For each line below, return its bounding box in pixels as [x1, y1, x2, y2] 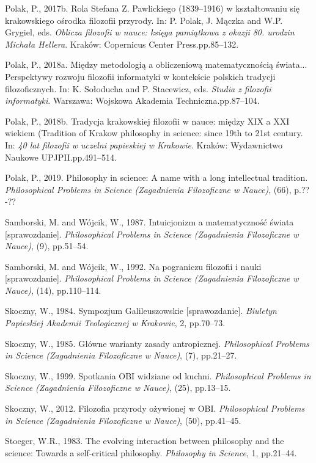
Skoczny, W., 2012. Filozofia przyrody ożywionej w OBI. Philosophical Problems [5, 402, 305, 415]
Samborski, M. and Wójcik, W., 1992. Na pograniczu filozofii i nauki [5, 260, 262, 272]
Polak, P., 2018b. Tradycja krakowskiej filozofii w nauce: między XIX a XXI [5, 114, 290, 127]
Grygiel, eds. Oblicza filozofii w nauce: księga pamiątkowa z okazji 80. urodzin [5, 26, 295, 38]
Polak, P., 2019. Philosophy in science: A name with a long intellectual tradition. [5, 171, 308, 184]
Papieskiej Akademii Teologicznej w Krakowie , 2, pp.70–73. [5, 316, 226, 329]
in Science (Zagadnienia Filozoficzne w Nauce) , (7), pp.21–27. [5, 349, 237, 362]
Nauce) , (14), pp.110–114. [5, 283, 101, 296]
